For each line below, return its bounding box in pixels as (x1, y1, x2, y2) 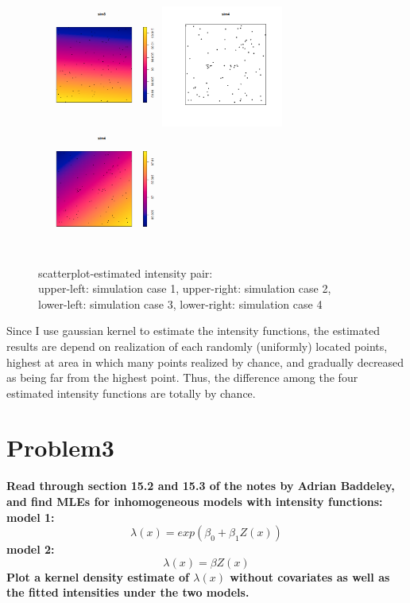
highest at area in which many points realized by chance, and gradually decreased (6, 353, 404, 370)
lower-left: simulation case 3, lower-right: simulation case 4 (38, 295, 323, 312)
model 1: (6, 508, 55, 525)
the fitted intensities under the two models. (6, 584, 249, 601)
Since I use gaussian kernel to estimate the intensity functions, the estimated (6, 322, 380, 339)
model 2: (6, 541, 55, 558)
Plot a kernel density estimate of (6, 568, 189, 585)
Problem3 (6, 431, 114, 464)
